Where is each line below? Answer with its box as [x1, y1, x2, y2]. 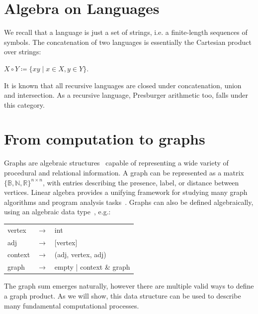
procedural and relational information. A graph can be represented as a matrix [4, 167, 244, 177]
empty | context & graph [54, 262, 130, 272]
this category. [4, 99, 45, 110]
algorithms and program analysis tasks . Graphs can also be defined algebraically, [4, 196, 254, 207]
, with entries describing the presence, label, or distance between [42, 177, 239, 187]
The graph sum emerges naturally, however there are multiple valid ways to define [4, 281, 254, 291]
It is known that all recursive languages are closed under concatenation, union [4, 80, 242, 90]
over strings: [4, 46, 41, 57]
